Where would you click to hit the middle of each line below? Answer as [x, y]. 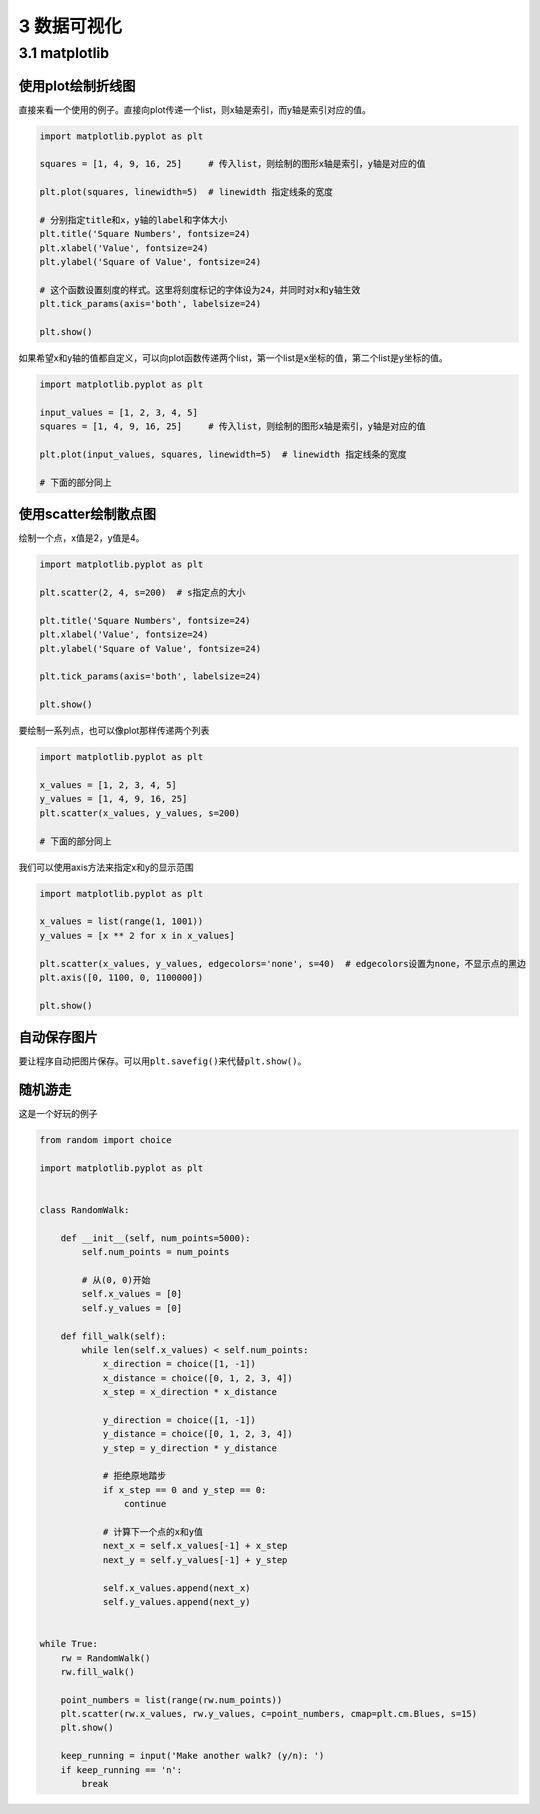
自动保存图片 [58, 1037]
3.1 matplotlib [64, 53]
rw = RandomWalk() [105, 1658]
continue [145, 1504]
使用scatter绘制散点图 [87, 514]
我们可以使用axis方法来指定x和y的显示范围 [106, 867]
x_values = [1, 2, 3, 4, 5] [108, 785]
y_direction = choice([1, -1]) [179, 1419]
